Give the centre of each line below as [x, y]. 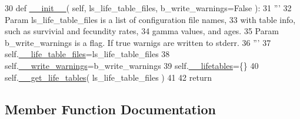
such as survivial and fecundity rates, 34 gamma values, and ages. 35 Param [142, 31]
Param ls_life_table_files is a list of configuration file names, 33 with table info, [150, 19]
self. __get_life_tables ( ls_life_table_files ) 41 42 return [108, 77]
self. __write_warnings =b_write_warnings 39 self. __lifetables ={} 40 [132, 65]
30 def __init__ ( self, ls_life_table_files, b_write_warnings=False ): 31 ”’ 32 [148, 8]
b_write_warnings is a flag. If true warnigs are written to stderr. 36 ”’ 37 [138, 42]
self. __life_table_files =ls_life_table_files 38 [87, 54]
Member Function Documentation [111, 109]
